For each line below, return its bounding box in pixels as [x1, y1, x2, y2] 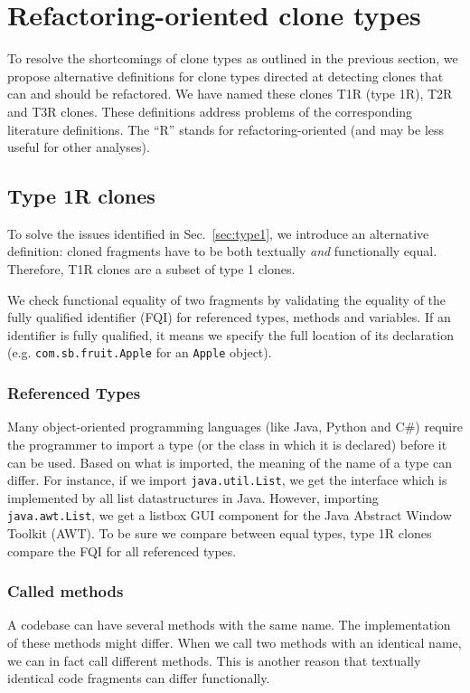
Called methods [7, 580, 124, 603]
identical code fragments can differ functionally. [7, 669, 270, 688]
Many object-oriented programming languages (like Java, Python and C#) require [7, 417, 463, 436]
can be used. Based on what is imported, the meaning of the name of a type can [7, 452, 452, 471]
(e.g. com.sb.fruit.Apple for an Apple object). [7, 343, 272, 362]
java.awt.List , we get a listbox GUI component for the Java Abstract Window [7, 506, 452, 525]
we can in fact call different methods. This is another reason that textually [7, 650, 421, 669]
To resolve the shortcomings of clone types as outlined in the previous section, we [7, 49, 458, 68]
